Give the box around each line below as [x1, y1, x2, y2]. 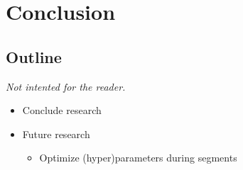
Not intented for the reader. [6, 79, 126, 93]
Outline [6, 45, 62, 67]
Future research [22, 126, 90, 141]
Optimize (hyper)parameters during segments [39, 150, 237, 165]
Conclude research [22, 103, 102, 118]
